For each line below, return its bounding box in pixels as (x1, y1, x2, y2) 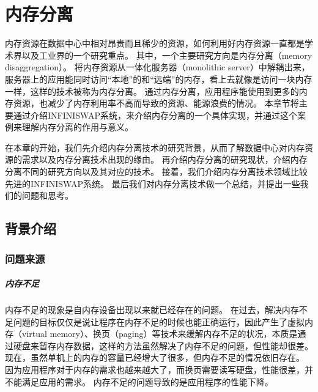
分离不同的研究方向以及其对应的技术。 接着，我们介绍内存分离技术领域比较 (5, 165, 308, 178)
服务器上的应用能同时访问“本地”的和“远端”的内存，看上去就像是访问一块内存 (5, 72, 312, 85)
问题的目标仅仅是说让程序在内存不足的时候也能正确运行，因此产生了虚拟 (13, 315, 305, 328)
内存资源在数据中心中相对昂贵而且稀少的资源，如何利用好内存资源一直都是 (5, 37, 305, 50)
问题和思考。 (21, 189, 73, 202)
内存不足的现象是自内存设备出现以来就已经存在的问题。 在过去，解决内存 (5, 303, 299, 316)
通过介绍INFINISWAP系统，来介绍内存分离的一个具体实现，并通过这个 (13, 108, 297, 121)
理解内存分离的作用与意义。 (21, 120, 133, 133)
